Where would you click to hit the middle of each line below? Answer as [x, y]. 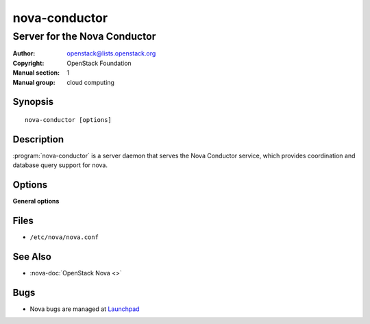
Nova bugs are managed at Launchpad [85, 309]
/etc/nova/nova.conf [64, 237]
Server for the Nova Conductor [84, 36]
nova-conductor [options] [69, 120]
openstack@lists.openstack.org [111, 53]
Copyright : [28, 63]
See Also [32, 257]
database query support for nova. [60, 165]
